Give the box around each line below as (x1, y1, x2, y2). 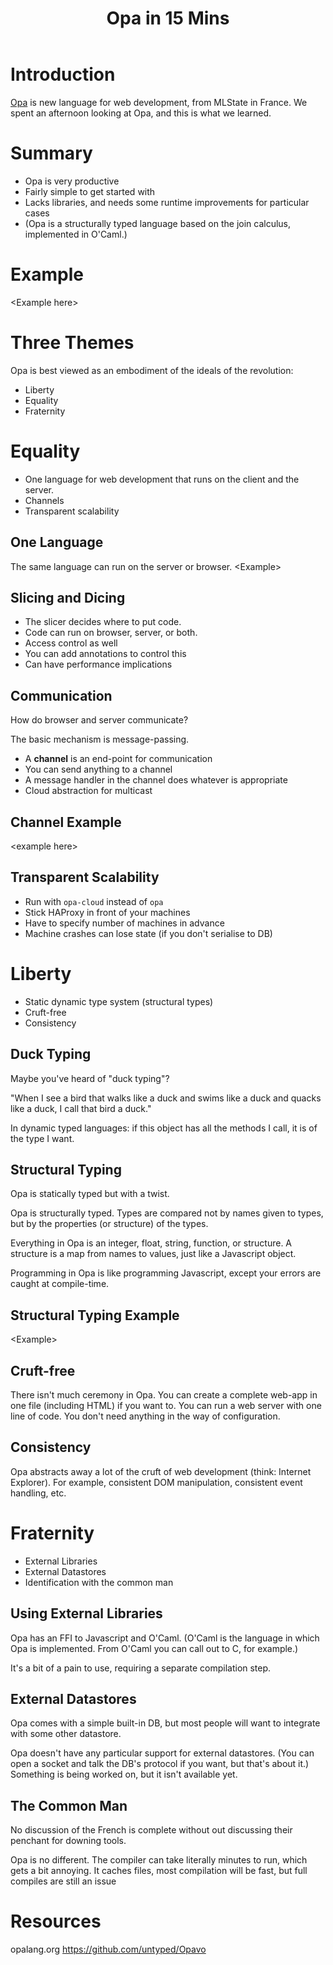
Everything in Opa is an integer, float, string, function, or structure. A (10, 1237, 293, 1249)
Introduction (10, 63, 116, 86)
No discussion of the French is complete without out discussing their (10, 1824, 293, 1836)
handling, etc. (10, 1487, 67, 1499)
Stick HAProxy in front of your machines (24, 906, 191, 918)
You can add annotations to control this (24, 648, 187, 660)
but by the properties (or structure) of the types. (10, 1218, 209, 1230)
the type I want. (10, 1132, 75, 1144)
